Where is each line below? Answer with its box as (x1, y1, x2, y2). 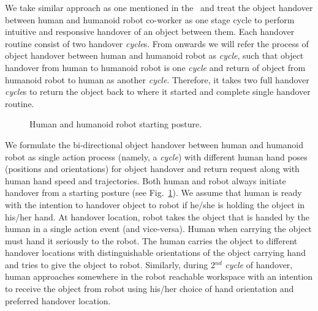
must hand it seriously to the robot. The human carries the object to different (5, 234, 298, 247)
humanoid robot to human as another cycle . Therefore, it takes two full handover (5, 73, 309, 86)
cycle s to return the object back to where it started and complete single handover (5, 85, 311, 98)
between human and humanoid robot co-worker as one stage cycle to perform (5, 13, 295, 26)
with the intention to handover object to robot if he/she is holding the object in (5, 198, 305, 211)
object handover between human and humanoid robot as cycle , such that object (5, 49, 304, 62)
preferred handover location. (5, 294, 111, 307)
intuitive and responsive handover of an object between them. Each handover (5, 25, 295, 38)
